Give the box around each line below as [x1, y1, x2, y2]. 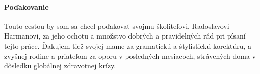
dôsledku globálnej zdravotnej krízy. [4, 60, 116, 71]
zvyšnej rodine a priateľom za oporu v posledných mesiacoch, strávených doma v [4, 50, 256, 61]
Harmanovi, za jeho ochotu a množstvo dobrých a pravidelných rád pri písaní [4, 30, 246, 41]
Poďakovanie [4, 1, 49, 12]
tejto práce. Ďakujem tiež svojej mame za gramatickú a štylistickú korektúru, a [4, 40, 252, 51]
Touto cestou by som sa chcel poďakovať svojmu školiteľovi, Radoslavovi [4, 20, 229, 31]
